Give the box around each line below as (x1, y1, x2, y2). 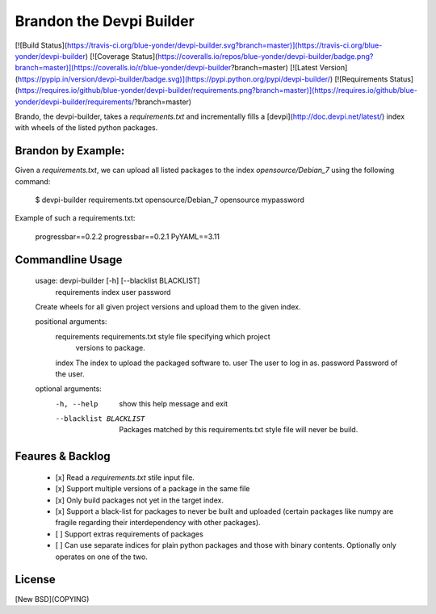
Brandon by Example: (15, 144, 125, 158)
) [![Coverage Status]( (85, 51, 158, 61)
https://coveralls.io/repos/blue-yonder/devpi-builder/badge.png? (157, 51, 374, 61)
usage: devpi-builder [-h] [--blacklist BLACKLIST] (35, 275, 201, 286)
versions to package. (75, 343, 145, 353)
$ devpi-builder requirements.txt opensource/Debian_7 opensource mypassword (35, 195, 304, 204)
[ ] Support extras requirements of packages (55, 529, 203, 539)
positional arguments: (35, 317, 107, 326)
